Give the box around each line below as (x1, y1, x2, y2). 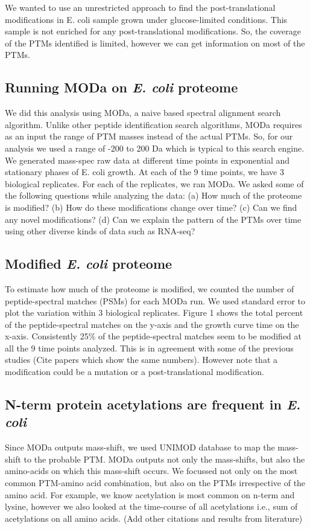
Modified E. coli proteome (5, 254, 172, 273)
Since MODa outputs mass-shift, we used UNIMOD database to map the (5, 441, 275, 454)
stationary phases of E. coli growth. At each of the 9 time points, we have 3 (5, 165, 284, 178)
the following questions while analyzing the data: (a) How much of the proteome (5, 189, 302, 202)
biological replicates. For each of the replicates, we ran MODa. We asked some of (5, 177, 304, 190)
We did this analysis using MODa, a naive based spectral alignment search (5, 106, 281, 119)
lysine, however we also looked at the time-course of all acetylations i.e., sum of (5, 500, 298, 513)
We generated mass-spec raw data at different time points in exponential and (5, 153, 290, 166)
